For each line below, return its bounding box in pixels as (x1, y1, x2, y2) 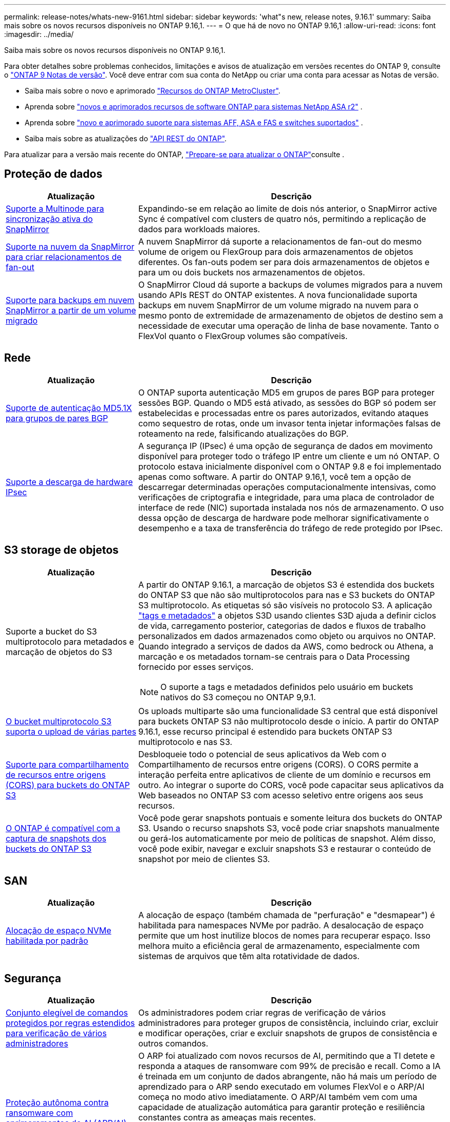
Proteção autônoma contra (6, 1097, 109, 1108)
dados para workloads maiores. (138, 223, 260, 234)
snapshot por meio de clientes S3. (138, 853, 270, 864)
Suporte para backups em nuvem (6, 294, 135, 305)
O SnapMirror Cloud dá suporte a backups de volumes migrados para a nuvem (138, 279, 443, 290)
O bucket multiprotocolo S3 (6, 716, 111, 726)
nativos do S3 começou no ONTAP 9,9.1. (160, 691, 316, 702)
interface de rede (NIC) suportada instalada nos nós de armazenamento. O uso (138, 502, 444, 513)
